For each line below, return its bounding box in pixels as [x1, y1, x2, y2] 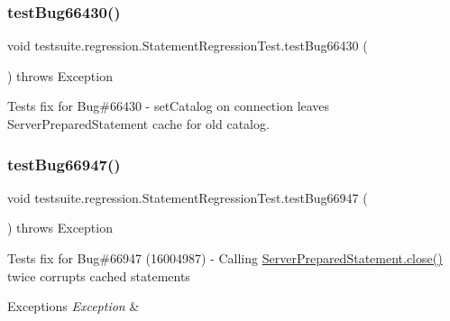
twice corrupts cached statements [7, 266, 190, 285]
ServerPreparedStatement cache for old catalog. [7, 115, 270, 133]
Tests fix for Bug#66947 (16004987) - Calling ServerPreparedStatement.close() [7, 249, 443, 267]
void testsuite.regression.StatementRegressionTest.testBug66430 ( [7, 36, 368, 55]
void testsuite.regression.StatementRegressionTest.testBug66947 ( [7, 188, 368, 206]
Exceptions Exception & [7, 297, 140, 316]
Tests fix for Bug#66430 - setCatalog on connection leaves [7, 96, 330, 115]
